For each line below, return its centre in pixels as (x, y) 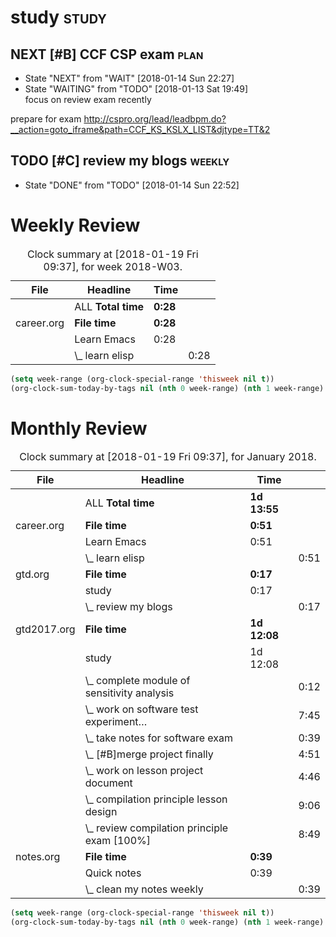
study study (58, 17)
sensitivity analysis (129, 693)
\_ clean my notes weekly (144, 889)
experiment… (116, 722)
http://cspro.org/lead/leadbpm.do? (155, 119)
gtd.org (32, 574)
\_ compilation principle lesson (156, 799)
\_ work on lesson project (144, 771)
